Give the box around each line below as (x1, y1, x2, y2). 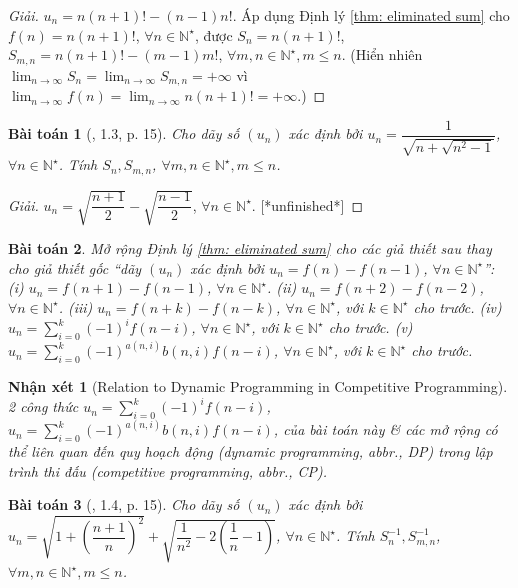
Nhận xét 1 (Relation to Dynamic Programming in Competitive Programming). (8, 376, 508, 397)
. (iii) (58, 296, 93, 317)
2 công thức (8, 396, 79, 417)
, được (194, 24, 233, 45)
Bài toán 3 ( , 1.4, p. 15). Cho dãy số (8, 494, 240, 515)
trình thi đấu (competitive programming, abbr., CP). (8, 460, 328, 481)
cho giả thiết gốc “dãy (8, 257, 142, 278)
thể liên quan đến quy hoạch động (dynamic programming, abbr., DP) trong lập (8, 441, 493, 462)
